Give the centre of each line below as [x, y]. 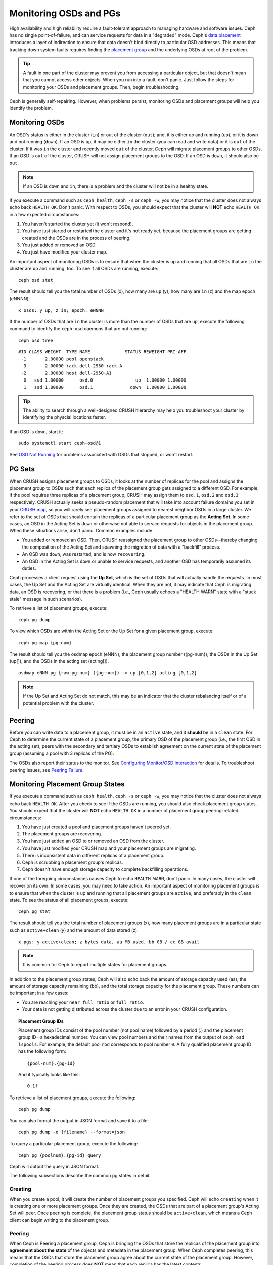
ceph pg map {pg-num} [45, 643]
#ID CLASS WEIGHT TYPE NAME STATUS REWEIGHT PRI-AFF [102, 352]
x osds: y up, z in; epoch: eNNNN [61, 310]
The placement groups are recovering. [62, 834]
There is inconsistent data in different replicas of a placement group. [93, 855]
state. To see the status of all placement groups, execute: [69, 900]
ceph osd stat [36, 280]
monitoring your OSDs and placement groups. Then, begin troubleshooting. [101, 87]
